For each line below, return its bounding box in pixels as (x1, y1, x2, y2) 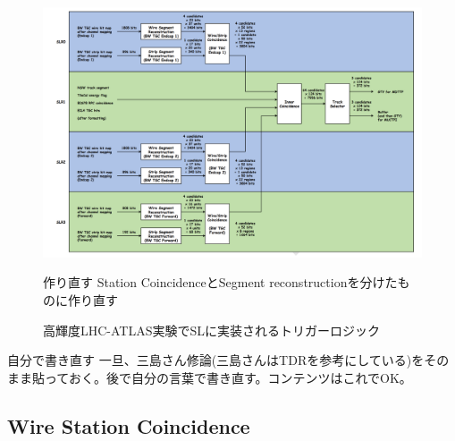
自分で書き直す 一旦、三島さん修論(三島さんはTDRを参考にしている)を (7, 351, 425, 369)
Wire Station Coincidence (7, 411, 250, 439)
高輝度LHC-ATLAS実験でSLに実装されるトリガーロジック (43, 320, 381, 339)
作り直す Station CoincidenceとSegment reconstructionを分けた (43, 273, 398, 292)
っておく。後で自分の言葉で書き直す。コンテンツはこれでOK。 (44, 368, 412, 386)
